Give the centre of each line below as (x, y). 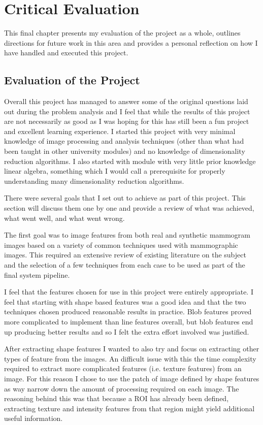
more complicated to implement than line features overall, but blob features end (129, 321)
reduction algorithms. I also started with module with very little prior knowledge (130, 161)
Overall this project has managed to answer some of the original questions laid (126, 101)
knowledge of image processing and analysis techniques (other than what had (124, 141)
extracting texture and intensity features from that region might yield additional (129, 408)
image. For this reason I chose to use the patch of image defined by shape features (132, 378)
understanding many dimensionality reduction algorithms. (94, 181)
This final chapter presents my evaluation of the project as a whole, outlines (122, 33)
